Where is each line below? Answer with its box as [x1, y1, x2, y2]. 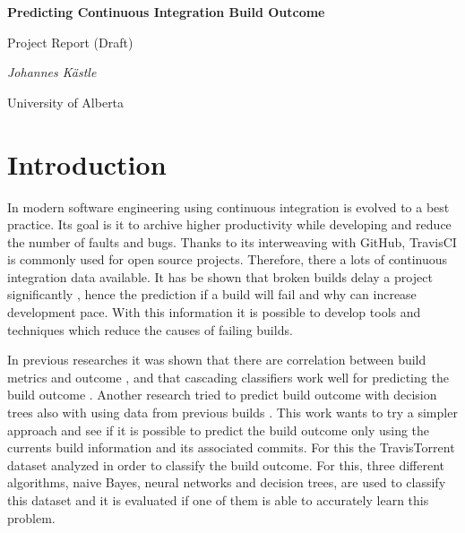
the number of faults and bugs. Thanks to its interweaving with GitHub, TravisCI [7, 232, 457, 251]
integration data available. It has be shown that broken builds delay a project [7, 267, 433, 286]
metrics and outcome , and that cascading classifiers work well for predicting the [7, 367, 449, 386]
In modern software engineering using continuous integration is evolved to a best [7, 197, 450, 216]
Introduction [7, 145, 167, 182]
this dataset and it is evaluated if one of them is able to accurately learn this [7, 491, 429, 509]
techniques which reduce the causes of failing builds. [7, 320, 293, 339]
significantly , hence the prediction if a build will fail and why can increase [7, 285, 417, 304]
